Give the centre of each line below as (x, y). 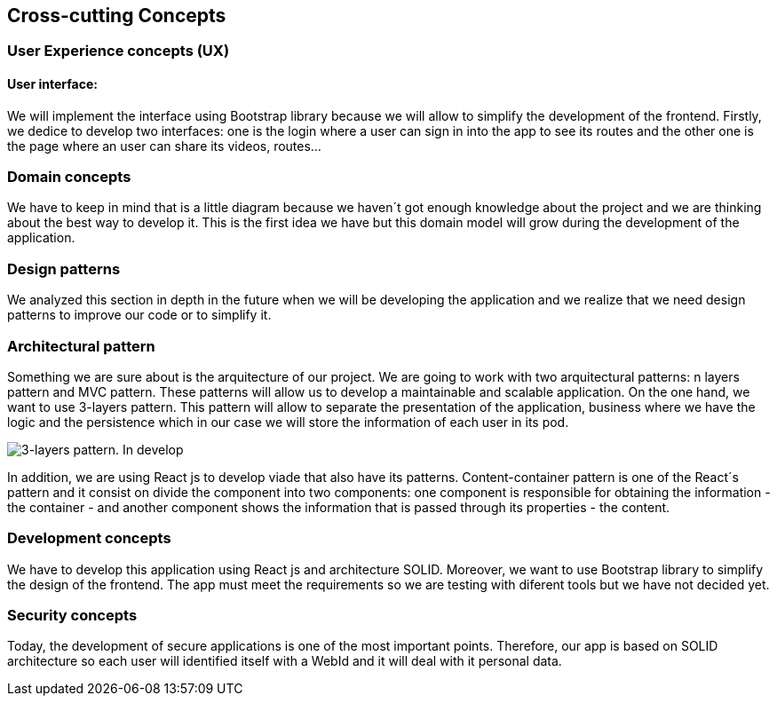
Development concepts (89, 538)
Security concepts (72, 616)
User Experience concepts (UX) (119, 51)
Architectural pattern (81, 346)
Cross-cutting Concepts (117, 16)
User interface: (52, 84)
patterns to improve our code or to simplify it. (139, 315)
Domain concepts (69, 177)
